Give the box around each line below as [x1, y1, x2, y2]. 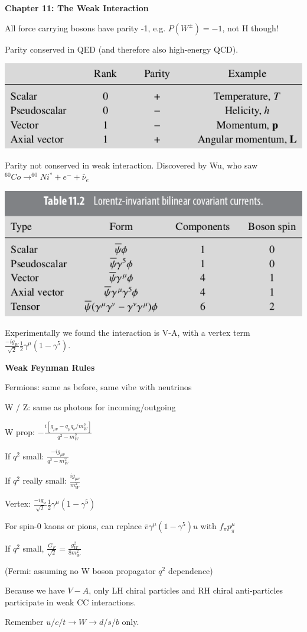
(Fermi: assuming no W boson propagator [5, 564, 156, 576]
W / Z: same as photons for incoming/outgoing [5, 400, 176, 413]
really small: [22, 474, 67, 487]
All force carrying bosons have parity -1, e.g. [5, 21, 166, 34]
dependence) [168, 564, 213, 576]
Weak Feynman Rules [5, 361, 95, 373]
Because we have [5, 584, 65, 597]
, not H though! [222, 21, 279, 34]
